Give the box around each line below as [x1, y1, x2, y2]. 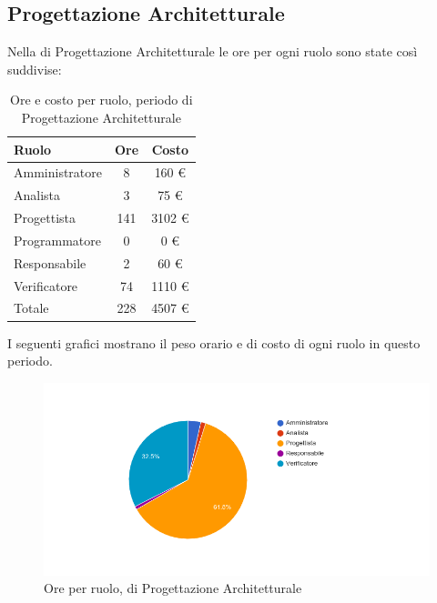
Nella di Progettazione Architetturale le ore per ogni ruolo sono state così [7, 42, 418, 61]
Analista [14, 186, 61, 205]
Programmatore [14, 230, 101, 249]
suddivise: [7, 59, 62, 78]
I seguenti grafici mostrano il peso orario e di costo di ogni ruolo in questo [7, 333, 421, 352]
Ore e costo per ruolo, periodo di [10, 90, 193, 109]
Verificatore [14, 276, 78, 295]
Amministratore [14, 163, 102, 182]
